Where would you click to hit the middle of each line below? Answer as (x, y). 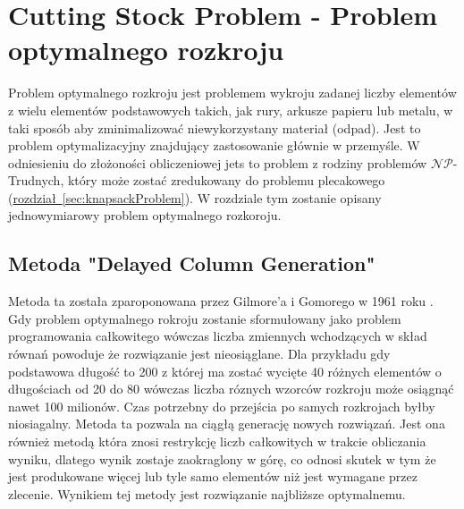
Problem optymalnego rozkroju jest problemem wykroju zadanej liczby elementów (232, 93)
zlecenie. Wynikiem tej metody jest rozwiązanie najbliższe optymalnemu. (207, 493)
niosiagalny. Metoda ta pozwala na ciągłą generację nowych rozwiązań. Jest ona (227, 424)
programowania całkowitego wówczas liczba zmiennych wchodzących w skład (218, 336)
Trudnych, (36, 180)
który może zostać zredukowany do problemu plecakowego (226, 180)
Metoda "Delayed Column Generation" (192, 263)
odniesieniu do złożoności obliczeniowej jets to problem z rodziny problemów (218, 162)
